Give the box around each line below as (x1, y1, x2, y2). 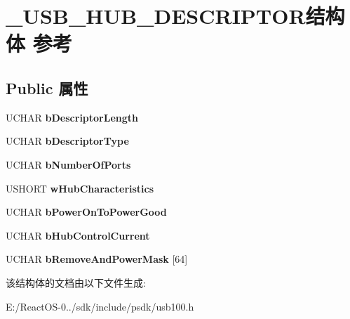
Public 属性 (6, 77, 88, 98)
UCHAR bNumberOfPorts (6, 157, 131, 171)
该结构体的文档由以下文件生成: (6, 275, 146, 289)
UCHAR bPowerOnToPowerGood (6, 204, 167, 219)
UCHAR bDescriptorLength (6, 110, 139, 124)
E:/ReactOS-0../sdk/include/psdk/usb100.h (6, 299, 194, 313)
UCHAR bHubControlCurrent (6, 228, 150, 242)
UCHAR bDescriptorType (6, 134, 129, 148)
